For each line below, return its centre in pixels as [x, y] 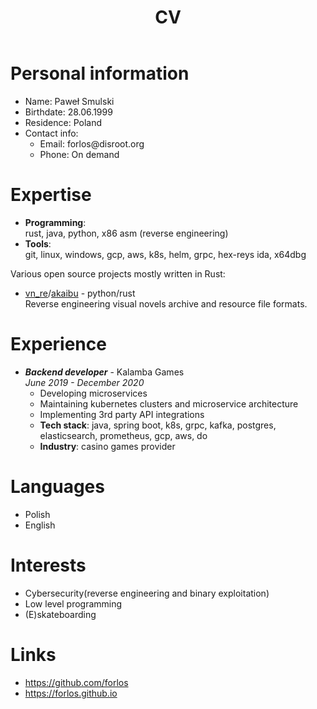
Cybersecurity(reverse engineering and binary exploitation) [147, 593]
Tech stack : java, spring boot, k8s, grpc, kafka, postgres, [158, 425]
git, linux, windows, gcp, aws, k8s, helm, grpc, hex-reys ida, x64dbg [165, 254]
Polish [37, 514]
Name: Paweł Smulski [69, 101]
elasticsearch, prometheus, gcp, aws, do [123, 435]
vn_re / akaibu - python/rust [80, 293]
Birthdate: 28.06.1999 [68, 112]
